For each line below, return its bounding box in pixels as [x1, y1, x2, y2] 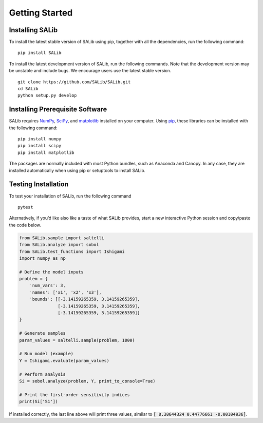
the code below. [9, 222, 41, 228]
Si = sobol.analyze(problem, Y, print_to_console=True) [19, 378, 156, 384]
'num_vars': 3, [29, 283, 66, 288]
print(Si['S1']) [19, 399, 58, 404]
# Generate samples [19, 330, 66, 336]
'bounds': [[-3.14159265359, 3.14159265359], [29, 296, 140, 302]
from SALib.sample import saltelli [19, 235, 104, 241]
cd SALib [18, 86, 38, 92]
